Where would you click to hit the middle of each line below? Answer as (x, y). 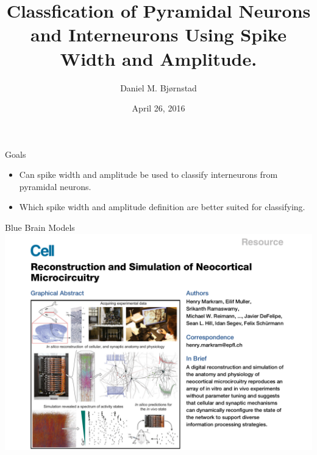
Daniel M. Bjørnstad (158, 87)
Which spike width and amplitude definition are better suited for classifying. (162, 207)
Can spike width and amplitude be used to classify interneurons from (148, 175)
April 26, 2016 (158, 108)
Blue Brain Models (40, 227)
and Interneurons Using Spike (158, 34)
